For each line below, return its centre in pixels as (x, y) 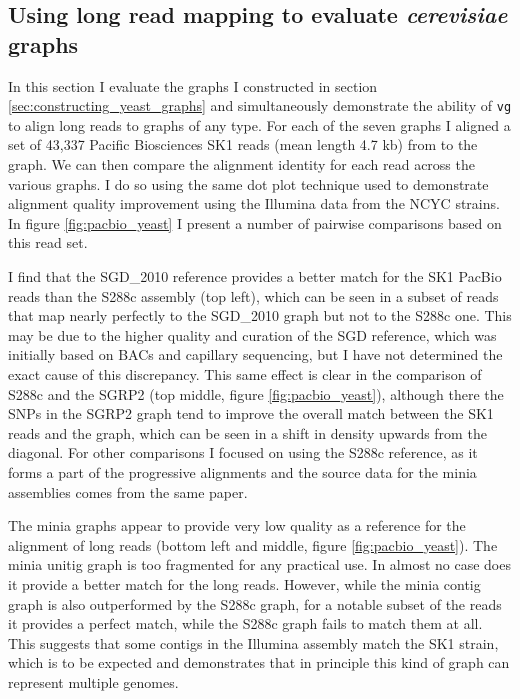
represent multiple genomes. (93, 681)
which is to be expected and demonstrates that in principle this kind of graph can (259, 662)
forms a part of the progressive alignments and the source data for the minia (242, 471)
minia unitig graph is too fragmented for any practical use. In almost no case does (259, 564)
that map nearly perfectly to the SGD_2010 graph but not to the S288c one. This (260, 315)
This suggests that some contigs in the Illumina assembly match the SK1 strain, (253, 642)
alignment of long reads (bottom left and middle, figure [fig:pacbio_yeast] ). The (253, 544)
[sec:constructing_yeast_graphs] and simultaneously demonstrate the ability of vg (260, 105)
